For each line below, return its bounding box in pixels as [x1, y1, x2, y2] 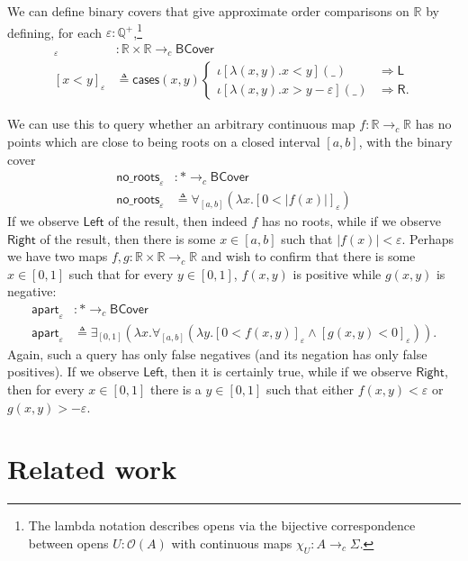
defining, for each [7, 23, 103, 41]
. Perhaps [401, 229, 454, 248]
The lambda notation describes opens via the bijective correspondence [28, 516, 416, 535]
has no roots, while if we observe [262, 212, 442, 230]
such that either [266, 380, 355, 399]
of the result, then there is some [40, 229, 216, 248]
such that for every [68, 264, 174, 283]
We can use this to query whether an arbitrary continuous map [7, 114, 355, 133]
